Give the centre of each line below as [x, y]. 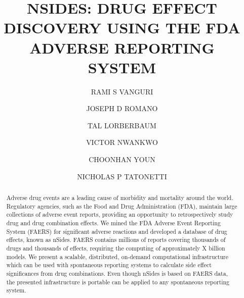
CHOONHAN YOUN [122, 159]
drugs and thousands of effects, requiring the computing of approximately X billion [116, 248]
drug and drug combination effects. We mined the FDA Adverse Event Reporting [113, 223]
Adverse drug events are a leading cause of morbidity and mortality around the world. [120, 198]
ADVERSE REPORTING [122, 47]
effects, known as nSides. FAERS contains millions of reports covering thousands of [116, 240]
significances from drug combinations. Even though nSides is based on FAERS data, [117, 273]
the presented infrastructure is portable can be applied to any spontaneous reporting [118, 282]
